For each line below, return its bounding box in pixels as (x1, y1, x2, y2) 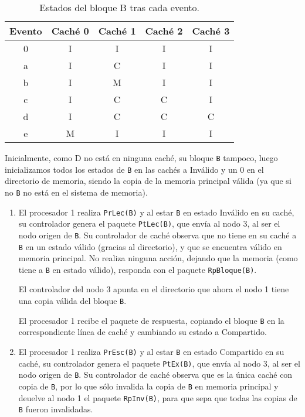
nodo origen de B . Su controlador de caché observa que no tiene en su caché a (18, 228, 297, 241)
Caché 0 (51, 24, 89, 37)
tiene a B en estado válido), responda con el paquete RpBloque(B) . (18, 263, 257, 275)
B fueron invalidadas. (18, 403, 93, 415)
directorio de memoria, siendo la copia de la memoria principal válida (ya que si (5, 175, 292, 187)
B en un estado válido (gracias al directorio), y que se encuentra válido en (18, 240, 282, 252)
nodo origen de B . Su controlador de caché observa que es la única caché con (18, 368, 293, 381)
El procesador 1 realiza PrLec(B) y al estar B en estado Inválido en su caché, (18, 206, 294, 218)
